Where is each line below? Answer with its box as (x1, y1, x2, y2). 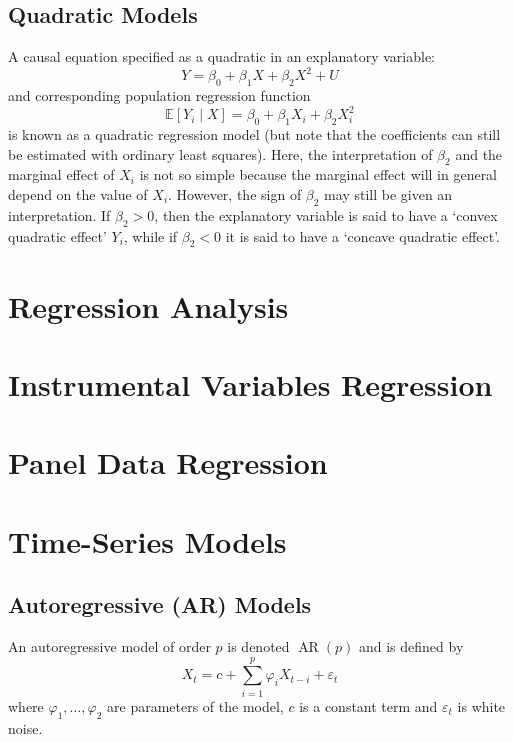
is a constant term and (299, 695, 438, 716)
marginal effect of (8, 164, 115, 185)
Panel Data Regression (8, 442, 328, 483)
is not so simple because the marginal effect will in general (139, 164, 498, 185)
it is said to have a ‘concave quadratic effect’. (225, 225, 501, 246)
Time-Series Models (8, 520, 287, 561)
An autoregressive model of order (8, 636, 211, 657)
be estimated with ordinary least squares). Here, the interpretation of (8, 143, 433, 164)
